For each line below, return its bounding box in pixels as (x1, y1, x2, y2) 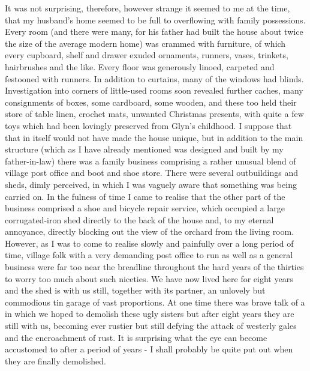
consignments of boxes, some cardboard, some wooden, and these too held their (5, 95, 297, 108)
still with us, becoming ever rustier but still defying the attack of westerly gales (5, 319, 297, 332)
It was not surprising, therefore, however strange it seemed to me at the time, (5, 2, 290, 14)
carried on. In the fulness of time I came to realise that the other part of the (5, 190, 285, 202)
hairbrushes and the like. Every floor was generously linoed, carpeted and (5, 60, 275, 73)
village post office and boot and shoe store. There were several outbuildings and (5, 166, 298, 179)
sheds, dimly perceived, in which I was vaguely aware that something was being (5, 178, 297, 190)
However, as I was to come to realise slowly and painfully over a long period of (5, 237, 294, 249)
